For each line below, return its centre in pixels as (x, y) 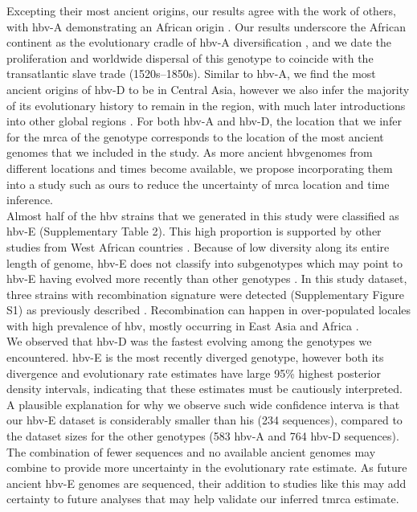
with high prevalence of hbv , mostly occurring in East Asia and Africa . (183, 325)
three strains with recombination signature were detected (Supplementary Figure (205, 294)
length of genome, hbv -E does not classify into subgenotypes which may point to (204, 262)
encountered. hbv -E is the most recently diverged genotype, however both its (195, 357)
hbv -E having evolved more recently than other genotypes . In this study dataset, (207, 279)
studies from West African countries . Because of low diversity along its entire (198, 246)
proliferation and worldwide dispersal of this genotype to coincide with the (190, 57)
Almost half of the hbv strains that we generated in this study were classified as (203, 215)
